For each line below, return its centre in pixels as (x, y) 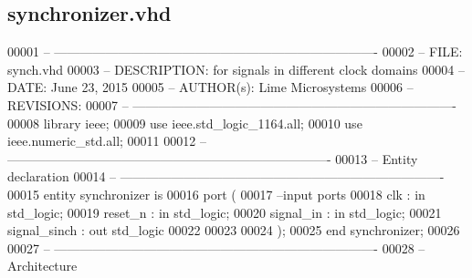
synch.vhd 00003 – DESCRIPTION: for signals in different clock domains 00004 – (236, 69)
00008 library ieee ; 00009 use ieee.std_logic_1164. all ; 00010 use (185, 123)
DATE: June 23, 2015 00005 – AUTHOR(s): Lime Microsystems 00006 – (210, 87)
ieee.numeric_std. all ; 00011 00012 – (107, 141)
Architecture (42, 266)
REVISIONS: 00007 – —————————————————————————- (232, 104)
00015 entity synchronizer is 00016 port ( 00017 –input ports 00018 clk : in (216, 194)
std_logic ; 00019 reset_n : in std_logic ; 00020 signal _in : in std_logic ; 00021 (225, 212)
